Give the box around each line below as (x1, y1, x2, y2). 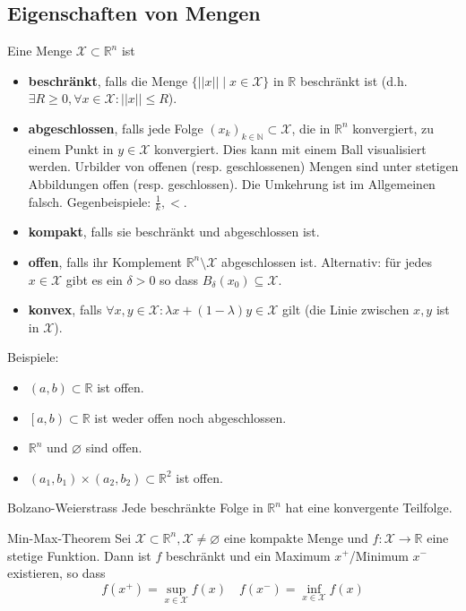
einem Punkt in (28, 139, 114, 158)
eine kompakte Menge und (223, 528, 368, 546)
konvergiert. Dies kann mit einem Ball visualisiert (153, 139, 427, 158)
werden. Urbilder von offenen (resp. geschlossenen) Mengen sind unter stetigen (28, 157, 459, 176)
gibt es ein (65, 270, 123, 288)
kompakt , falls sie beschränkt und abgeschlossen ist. (28, 222, 320, 241)
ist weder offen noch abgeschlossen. (94, 408, 287, 426)
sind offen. (85, 438, 142, 457)
